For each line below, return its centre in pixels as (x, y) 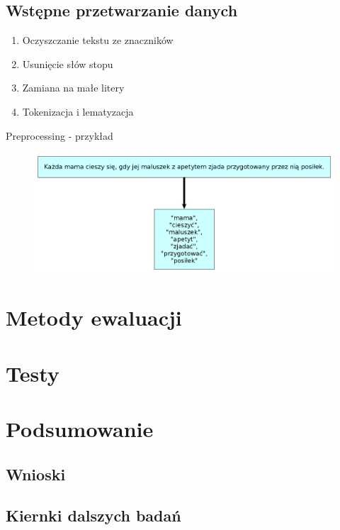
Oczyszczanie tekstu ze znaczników (98, 40)
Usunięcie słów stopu (68, 64)
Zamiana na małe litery (73, 88)
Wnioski (36, 474)
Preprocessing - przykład (59, 135)
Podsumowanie (80, 429)
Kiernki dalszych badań (93, 515)
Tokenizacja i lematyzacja (78, 111)
